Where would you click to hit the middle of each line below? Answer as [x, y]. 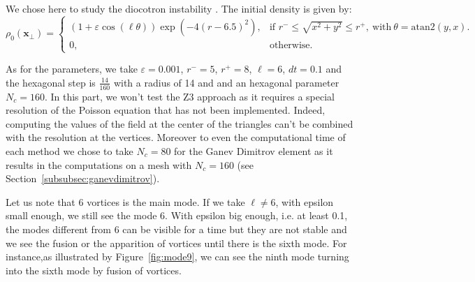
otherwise [290, 45]
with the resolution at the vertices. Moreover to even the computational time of [176, 137]
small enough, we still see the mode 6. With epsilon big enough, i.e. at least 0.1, [177, 215]
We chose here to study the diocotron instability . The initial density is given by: [179, 8]
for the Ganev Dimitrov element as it [254, 150]
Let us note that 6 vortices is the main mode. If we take [125, 201]
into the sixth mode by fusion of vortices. [94, 270]
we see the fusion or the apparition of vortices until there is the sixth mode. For [176, 243]
